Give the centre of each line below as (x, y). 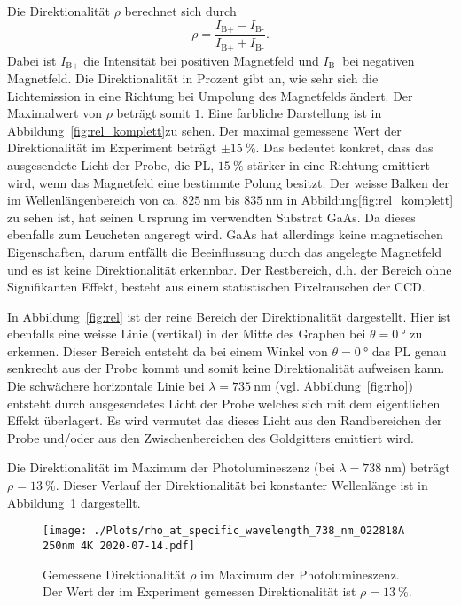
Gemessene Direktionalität (114, 574)
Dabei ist (32, 60)
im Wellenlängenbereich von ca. (93, 200)
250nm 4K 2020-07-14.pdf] (119, 545)
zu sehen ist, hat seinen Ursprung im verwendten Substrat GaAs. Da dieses (211, 217)
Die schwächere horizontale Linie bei (106, 386)
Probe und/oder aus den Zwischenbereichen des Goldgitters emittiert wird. (211, 437)
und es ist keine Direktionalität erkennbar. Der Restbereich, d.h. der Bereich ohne (230, 269)
